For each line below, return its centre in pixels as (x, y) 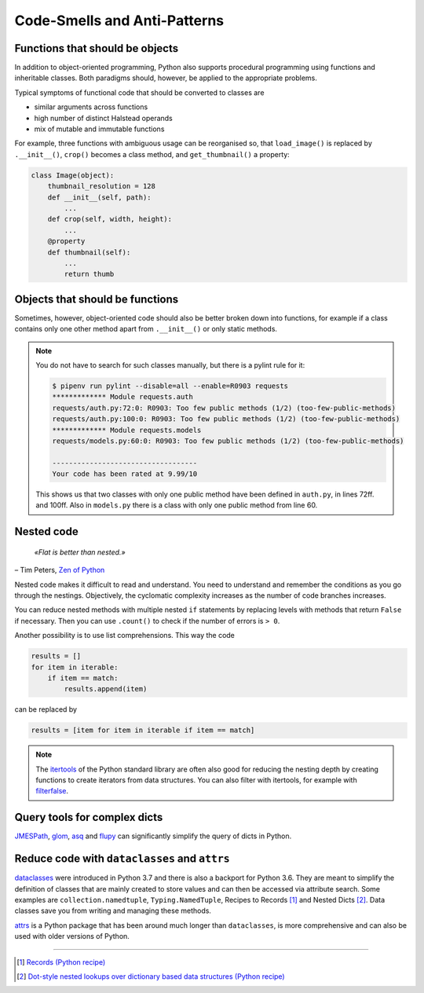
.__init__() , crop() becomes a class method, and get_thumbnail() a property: (152, 154)
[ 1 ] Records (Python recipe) (61, 962)
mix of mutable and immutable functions (99, 129)
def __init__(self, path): (100, 197)
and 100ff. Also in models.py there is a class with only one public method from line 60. (177, 505)
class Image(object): (73, 175)
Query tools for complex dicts (89, 817)
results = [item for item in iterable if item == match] (143, 730)
